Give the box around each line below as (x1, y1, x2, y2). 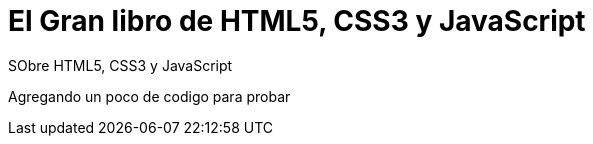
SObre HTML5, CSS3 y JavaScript (8, 56, 233, 74)
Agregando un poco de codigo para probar (8, 87, 291, 105)
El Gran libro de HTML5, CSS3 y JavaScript (8, 4, 586, 38)
